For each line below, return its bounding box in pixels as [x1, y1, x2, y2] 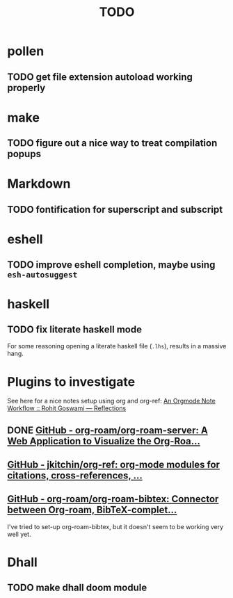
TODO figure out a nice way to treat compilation [7, 137, 218, 149]
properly [7, 81, 46, 94]
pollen [7, 43, 45, 59]
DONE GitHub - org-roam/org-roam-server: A [7, 424, 209, 436]
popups [7, 148, 42, 160]
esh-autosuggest [7, 270, 78, 280]
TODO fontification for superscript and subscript [7, 203, 223, 216]
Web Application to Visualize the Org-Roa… [7, 435, 200, 447]
